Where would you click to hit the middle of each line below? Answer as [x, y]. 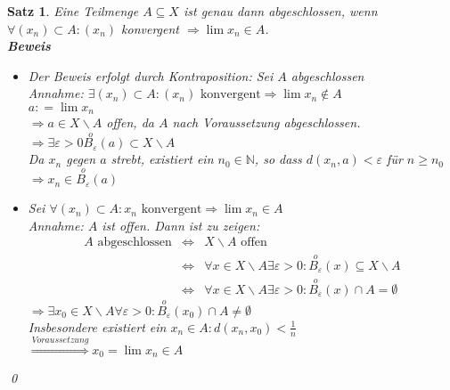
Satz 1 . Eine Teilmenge [73, 11]
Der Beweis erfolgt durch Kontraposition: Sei [151, 75]
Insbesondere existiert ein [97, 326]
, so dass [278, 159]
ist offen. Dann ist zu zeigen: [181, 225]
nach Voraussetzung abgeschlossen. [266, 122]
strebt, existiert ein [162, 159]
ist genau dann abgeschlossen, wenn [280, 11]
